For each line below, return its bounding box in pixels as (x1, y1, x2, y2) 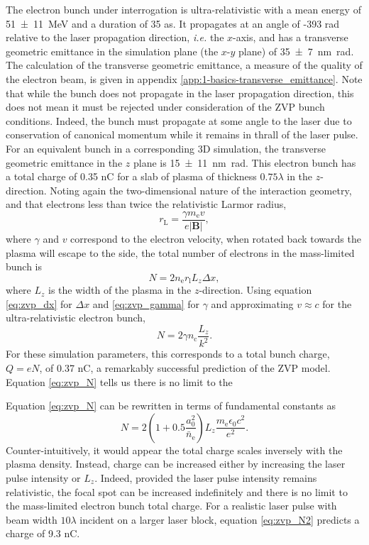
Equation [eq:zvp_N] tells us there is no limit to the (6, 374, 233, 389)
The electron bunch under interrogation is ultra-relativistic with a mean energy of (6, 2, 361, 16)
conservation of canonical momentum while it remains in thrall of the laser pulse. (6, 127, 358, 142)
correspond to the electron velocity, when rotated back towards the (70, 231, 361, 246)
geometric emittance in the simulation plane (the (6, 43, 219, 58)
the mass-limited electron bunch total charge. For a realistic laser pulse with (6, 498, 337, 513)
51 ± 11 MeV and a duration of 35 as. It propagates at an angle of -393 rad (6, 16, 340, 31)
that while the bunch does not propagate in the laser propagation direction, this (6, 85, 354, 100)
